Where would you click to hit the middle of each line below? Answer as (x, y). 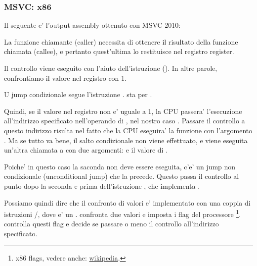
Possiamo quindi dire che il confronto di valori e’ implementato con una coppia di (127, 202)
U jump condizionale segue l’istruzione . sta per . (78, 94)
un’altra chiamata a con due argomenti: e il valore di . (86, 150)
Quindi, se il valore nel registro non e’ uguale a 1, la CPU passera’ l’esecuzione (123, 111)
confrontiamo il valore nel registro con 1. (65, 78)
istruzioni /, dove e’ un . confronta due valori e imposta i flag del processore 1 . (123, 213)
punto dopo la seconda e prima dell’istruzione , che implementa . (102, 186)
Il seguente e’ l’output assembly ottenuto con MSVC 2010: (92, 25)
